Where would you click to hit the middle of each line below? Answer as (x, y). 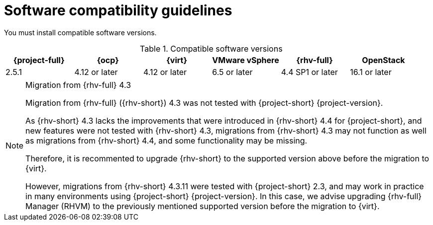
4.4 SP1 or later (309, 72)
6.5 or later (232, 72)
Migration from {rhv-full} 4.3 (78, 85)
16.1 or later (371, 72)
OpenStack (383, 60)
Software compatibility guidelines (118, 10)
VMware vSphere (246, 60)
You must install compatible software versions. (80, 32)
